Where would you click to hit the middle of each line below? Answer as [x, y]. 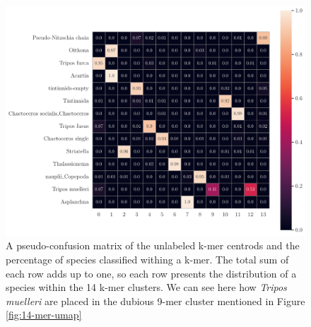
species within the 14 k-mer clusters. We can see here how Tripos [146, 287]
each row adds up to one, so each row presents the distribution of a [151, 273]
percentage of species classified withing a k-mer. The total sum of [147, 260]
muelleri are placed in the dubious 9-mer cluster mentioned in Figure [155, 301]
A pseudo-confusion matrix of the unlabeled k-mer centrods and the [153, 245]
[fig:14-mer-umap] [44, 315]
